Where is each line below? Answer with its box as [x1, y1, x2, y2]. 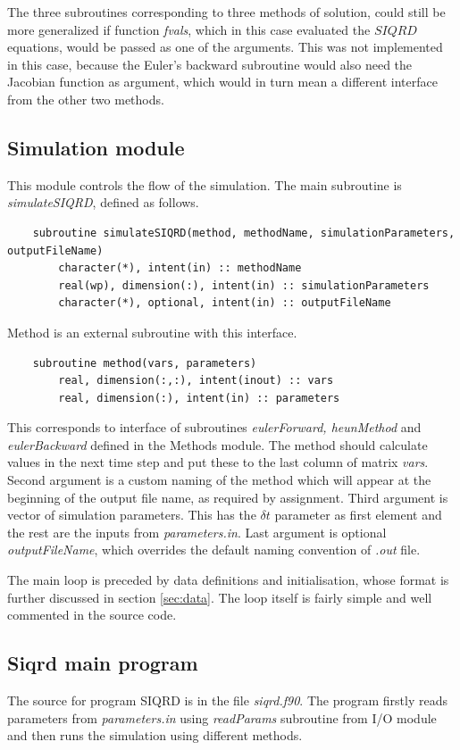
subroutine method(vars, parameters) [32, 356, 257, 370]
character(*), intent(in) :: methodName [58, 262, 302, 275]
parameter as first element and [274, 505, 442, 524]
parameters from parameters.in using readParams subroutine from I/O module [7, 708, 437, 727]
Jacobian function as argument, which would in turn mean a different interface [7, 72, 438, 91]
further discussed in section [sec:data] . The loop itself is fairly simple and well [7, 587, 432, 606]
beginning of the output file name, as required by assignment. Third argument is [7, 487, 448, 506]
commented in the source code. [7, 605, 177, 624]
